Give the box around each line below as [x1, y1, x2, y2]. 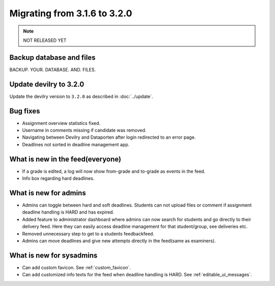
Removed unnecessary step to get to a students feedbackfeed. [22, 230, 155, 237]
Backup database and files [9, 53, 96, 62]
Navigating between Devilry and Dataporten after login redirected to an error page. [22, 134, 196, 140]
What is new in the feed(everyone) [9, 154, 122, 163]
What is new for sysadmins [9, 251, 98, 259]
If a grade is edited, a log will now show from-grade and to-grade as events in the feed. [22, 168, 206, 174]
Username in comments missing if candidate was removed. [22, 127, 147, 134]
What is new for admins [9, 189, 86, 197]
